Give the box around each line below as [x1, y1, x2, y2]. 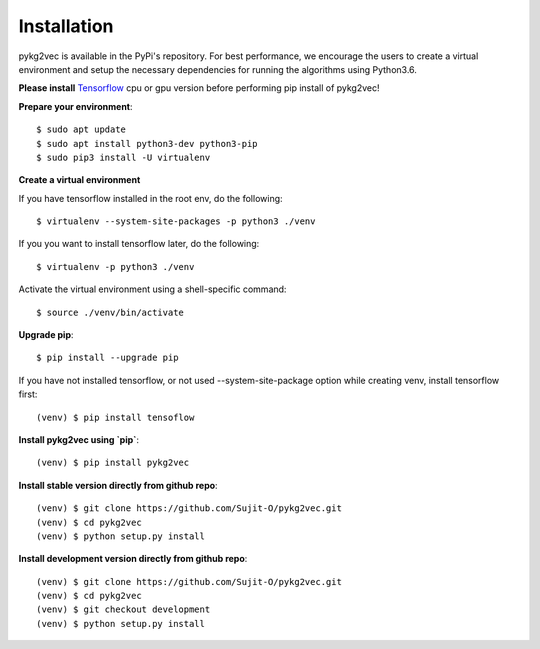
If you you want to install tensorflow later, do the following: [18, 238, 260, 250]
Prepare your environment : [18, 100, 134, 112]
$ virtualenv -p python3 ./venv [36, 261, 195, 272]
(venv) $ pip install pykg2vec [36, 457, 190, 469]
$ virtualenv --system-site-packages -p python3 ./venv [36, 216, 316, 227]
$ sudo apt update [36, 124, 127, 135]
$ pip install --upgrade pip [36, 352, 179, 364]
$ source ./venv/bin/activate [36, 306, 185, 318]
